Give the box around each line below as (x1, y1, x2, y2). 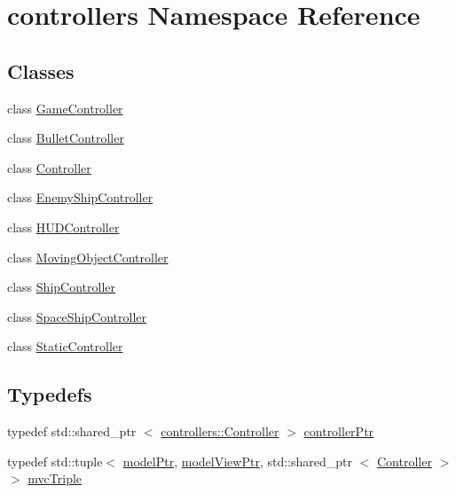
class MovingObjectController (7, 247, 169, 266)
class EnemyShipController (7, 188, 153, 207)
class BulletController (7, 129, 124, 147)
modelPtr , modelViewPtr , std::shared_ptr (122, 451, 352, 470)
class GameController (7, 98, 123, 117)
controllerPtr (303, 422, 374, 441)
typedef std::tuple (7, 451, 103, 470)
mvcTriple (28, 469, 83, 488)
